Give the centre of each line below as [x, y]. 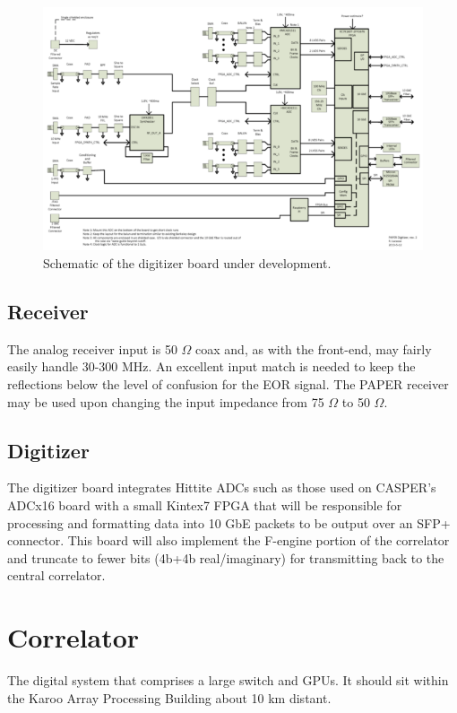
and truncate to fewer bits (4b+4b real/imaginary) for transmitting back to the [226, 557]
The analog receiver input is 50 [92, 348]
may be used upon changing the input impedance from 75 [166, 401]
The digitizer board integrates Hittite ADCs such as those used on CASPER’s [222, 487]
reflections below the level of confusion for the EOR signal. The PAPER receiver [228, 384]
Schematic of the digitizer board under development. [187, 263]
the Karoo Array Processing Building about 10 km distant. [169, 697]
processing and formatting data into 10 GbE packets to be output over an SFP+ [229, 522]
